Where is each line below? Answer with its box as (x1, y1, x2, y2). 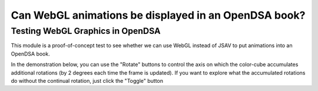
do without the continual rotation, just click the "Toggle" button (11, 77, 163, 84)
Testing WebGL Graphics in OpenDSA (11, 26, 161, 36)
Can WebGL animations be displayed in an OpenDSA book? (11, 9, 306, 22)
